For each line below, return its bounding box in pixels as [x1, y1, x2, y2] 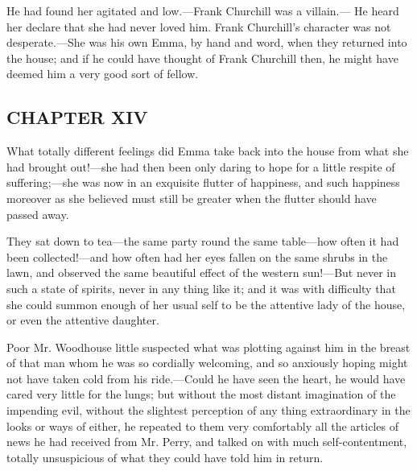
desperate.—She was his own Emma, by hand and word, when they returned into [6, 34, 407, 51]
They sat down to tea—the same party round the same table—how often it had [6, 233, 399, 250]
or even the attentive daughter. [6, 312, 159, 328]
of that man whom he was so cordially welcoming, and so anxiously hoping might [6, 354, 408, 371]
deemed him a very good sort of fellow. [6, 65, 199, 82]
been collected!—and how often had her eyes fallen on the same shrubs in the [6, 248, 388, 265]
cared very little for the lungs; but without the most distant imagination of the [6, 386, 396, 403]
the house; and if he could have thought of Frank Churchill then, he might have [6, 49, 398, 66]
